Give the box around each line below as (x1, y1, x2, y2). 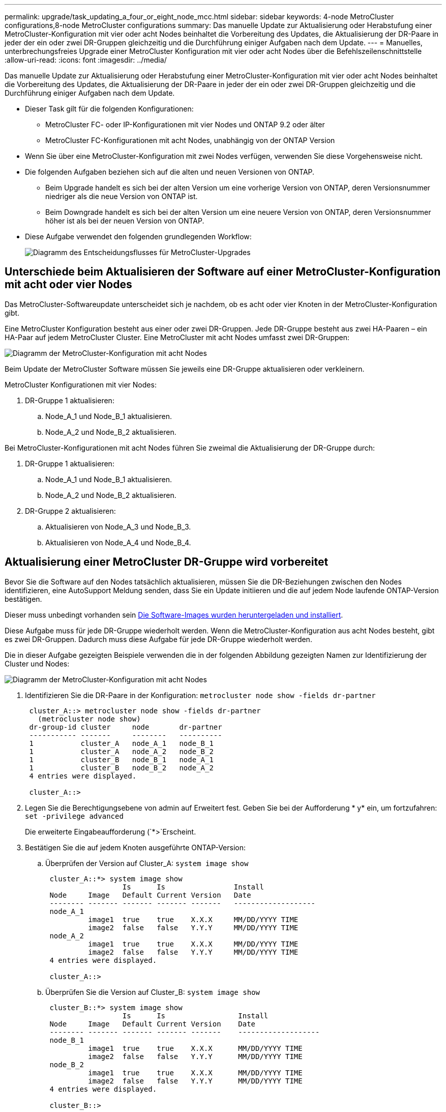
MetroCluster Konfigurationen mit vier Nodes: (5, 380, 157, 389)
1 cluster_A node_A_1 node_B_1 (29, 739, 214, 747)
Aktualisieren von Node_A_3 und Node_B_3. (45, 522, 191, 531)
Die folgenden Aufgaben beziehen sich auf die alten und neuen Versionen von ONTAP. (25, 168, 315, 176)
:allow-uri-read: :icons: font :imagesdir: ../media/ (5, 55, 167, 64)
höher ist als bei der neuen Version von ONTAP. (45, 216, 204, 225)
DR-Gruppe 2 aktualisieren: (25, 506, 116, 515)
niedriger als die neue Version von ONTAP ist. (45, 192, 198, 201)
